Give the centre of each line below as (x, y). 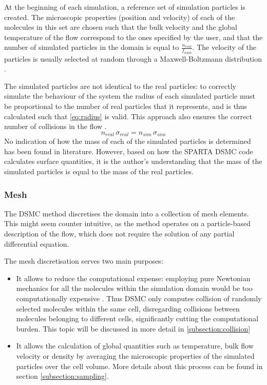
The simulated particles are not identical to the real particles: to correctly (120, 86)
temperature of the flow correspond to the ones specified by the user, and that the (133, 37)
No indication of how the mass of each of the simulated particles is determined (128, 141)
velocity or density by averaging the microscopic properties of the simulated (135, 355)
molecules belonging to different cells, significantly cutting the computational (137, 318)
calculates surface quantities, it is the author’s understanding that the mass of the (133, 161)
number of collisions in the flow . (55, 126)
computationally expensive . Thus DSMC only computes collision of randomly (139, 298)
